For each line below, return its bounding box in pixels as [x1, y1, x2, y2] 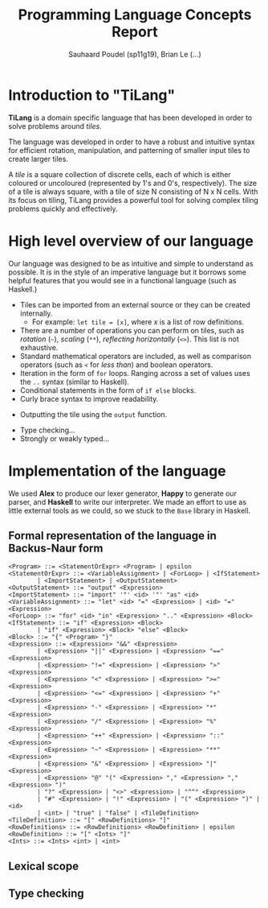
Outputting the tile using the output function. [19, 409, 168, 419]
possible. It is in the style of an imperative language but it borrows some [8, 267, 247, 277]
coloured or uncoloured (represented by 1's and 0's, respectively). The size [8, 178, 258, 188]
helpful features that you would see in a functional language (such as [8, 275, 237, 285]
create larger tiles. [8, 154, 68, 163]
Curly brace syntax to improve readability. [19, 394, 159, 403]
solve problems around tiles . [8, 121, 102, 130]
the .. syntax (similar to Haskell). [19, 377, 130, 386]
